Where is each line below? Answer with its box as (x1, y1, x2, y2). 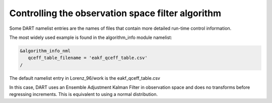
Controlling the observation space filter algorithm (9, 8, 222, 19)
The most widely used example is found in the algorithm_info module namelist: (9, 34, 172, 40)
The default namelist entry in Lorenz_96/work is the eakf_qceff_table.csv (9, 75, 161, 81)
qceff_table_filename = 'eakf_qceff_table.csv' (28, 55, 148, 61)
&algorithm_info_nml (20, 48, 71, 54)
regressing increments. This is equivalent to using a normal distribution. (9, 91, 158, 97)
